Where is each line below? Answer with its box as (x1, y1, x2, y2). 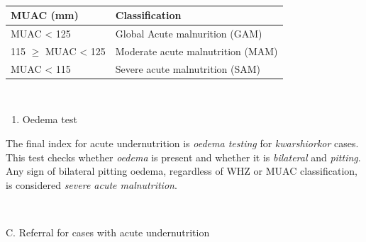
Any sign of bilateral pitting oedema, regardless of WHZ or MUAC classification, (6, 163, 357, 178)
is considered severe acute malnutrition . (6, 177, 177, 192)
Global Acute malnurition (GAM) (115, 25, 262, 40)
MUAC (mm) (11, 8, 79, 23)
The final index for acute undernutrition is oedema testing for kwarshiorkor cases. (6, 135, 359, 150)
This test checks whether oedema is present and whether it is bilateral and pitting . (6, 149, 361, 164)
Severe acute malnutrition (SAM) (115, 61, 261, 76)
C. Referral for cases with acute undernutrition (6, 224, 210, 239)
